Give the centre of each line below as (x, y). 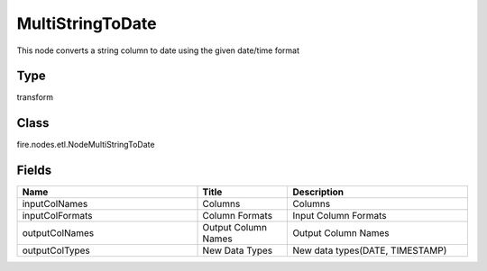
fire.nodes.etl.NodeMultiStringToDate (86, 145)
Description (318, 192)
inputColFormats (57, 216)
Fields (34, 171)
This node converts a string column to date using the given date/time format (158, 50)
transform (35, 97)
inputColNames (55, 204)
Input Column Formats (340, 216)
